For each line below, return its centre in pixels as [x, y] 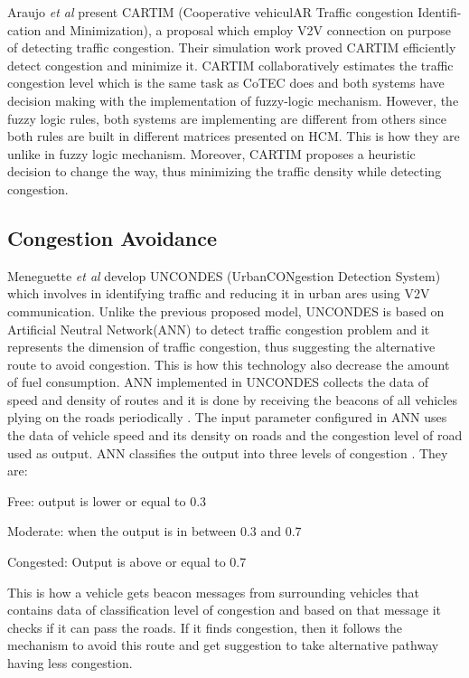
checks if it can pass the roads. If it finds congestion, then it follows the [205, 627]
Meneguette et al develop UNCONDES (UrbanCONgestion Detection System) [224, 275]
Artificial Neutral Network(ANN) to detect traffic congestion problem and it [219, 329]
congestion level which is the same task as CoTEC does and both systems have [226, 83]
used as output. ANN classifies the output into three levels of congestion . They [228, 452]
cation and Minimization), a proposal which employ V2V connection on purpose [230, 29]
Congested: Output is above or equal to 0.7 [127, 562]
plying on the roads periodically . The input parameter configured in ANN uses [227, 417]
